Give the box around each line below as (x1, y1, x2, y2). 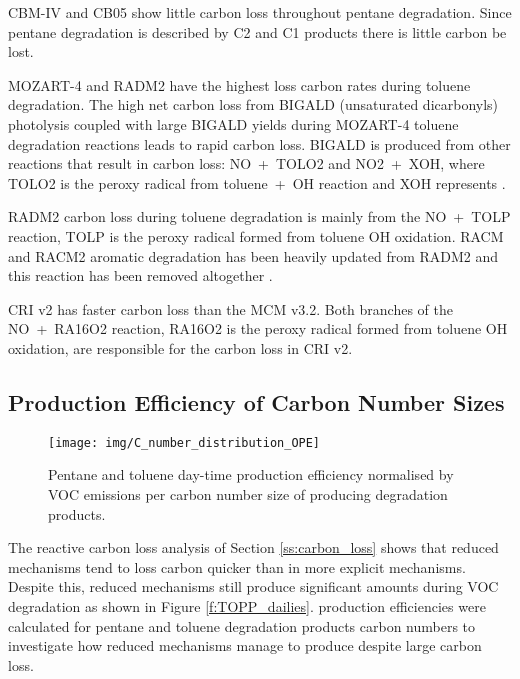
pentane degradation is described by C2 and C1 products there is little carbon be (8, 21, 507, 42)
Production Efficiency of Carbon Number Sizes (8, 386, 505, 417)
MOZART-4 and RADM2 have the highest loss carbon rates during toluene (8, 74, 471, 95)
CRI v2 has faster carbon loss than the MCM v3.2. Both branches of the (8, 298, 453, 319)
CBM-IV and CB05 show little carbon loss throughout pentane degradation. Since (8, 2, 512, 22)
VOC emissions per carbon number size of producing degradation (48, 483, 448, 504)
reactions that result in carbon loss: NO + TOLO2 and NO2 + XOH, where (8, 153, 485, 174)
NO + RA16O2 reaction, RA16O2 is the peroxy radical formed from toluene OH (8, 318, 508, 339)
